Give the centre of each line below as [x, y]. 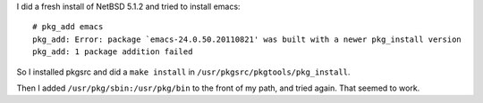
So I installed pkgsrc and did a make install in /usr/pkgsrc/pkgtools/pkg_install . [183, 72]
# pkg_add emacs [68, 27]
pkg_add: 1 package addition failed [113, 52]
